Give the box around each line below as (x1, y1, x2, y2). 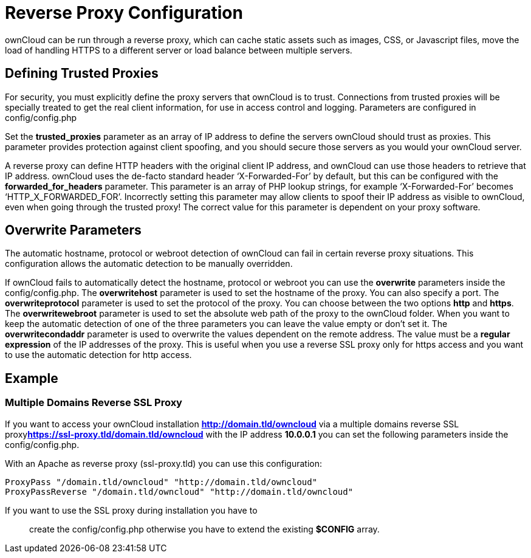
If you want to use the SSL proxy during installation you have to (5, 505, 258, 515)
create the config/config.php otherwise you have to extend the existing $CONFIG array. (29, 523, 380, 534)
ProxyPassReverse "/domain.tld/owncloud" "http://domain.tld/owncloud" (5, 486, 354, 497)
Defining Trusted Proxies (5, 66, 159, 81)
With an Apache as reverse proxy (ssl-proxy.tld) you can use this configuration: (5, 458, 323, 469)
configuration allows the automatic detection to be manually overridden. (5, 258, 293, 269)
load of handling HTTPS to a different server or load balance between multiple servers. (5, 44, 352, 55)
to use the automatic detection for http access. (5, 350, 192, 360)
